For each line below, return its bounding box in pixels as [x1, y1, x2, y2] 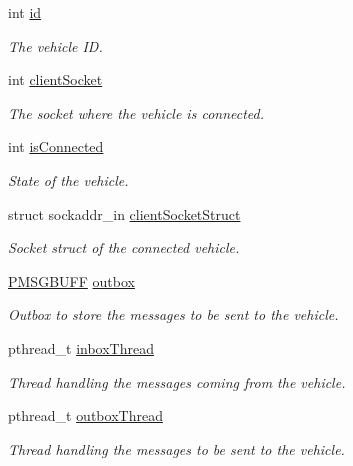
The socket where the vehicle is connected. [8, 102, 265, 123]
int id [8, 2, 42, 22]
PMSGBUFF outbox [8, 270, 135, 291]
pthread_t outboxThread [8, 405, 163, 426]
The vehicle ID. [8, 35, 103, 56]
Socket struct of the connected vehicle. [8, 237, 240, 258]
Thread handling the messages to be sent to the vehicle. [8, 438, 345, 459]
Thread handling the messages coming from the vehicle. [8, 371, 346, 392]
